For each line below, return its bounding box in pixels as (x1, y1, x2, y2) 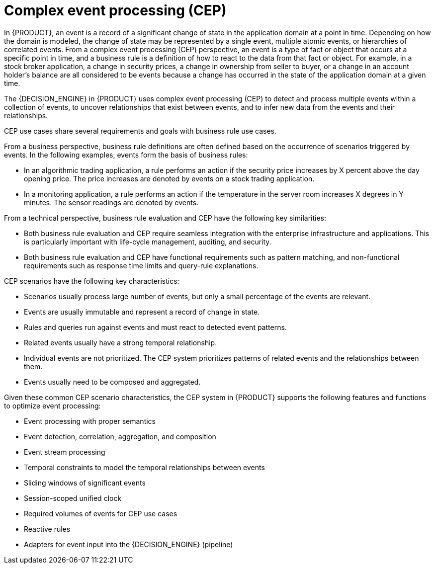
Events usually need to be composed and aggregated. (24, 377, 201, 386)
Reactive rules (24, 524, 71, 533)
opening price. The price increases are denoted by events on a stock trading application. (24, 174, 315, 183)
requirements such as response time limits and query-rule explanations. (24, 261, 259, 270)
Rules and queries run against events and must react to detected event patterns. (24, 323, 287, 331)
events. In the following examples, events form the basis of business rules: (4, 150, 248, 159)
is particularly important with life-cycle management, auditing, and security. (24, 237, 271, 246)
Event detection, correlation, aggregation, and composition (24, 432, 216, 441)
